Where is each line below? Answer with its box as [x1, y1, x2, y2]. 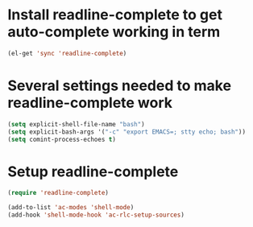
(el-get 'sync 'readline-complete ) [7, 49, 127, 57]
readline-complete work [7, 94, 173, 112]
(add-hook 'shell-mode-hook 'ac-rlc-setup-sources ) [7, 211, 185, 219]
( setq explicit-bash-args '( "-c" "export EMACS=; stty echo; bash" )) [7, 127, 247, 136]
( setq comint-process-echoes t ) [7, 135, 116, 143]
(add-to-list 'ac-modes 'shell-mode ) [7, 204, 135, 212]
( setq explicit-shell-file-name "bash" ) [7, 120, 146, 128]
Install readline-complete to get [7, 6, 223, 24]
